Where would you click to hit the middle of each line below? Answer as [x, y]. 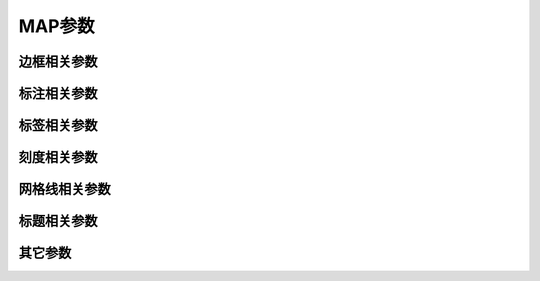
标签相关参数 [58, 125]
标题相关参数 [58, 221]
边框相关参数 [58, 61]
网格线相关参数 [64, 189]
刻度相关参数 [58, 157]
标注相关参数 [58, 93]
